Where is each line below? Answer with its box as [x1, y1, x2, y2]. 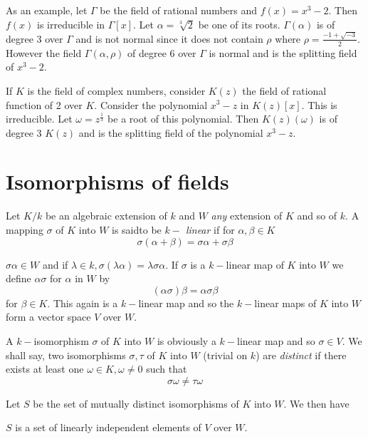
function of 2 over [6, 97, 83, 112]
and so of [297, 208, 337, 223]
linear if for [185, 222, 235, 237]
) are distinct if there [256, 347, 347, 362]
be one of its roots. [198, 16, 280, 31]
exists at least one [6, 361, 84, 376]
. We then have [283, 396, 349, 410]
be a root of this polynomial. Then [107, 111, 259, 126]
